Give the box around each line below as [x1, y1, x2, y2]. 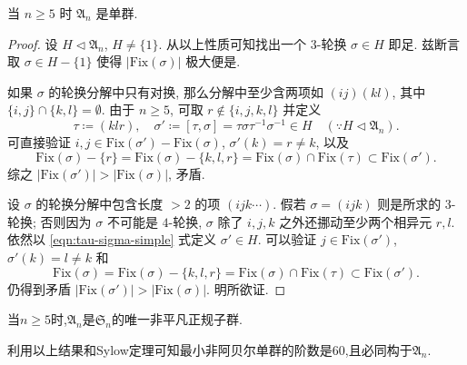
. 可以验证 [257, 230, 317, 249]
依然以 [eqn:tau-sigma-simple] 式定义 [7, 230, 216, 249]
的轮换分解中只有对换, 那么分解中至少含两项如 [48, 82, 323, 101]
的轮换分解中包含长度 [35, 194, 164, 213]
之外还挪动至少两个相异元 [279, 212, 432, 231]
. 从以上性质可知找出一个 [158, 34, 307, 53]
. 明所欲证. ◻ [206, 279, 286, 298]
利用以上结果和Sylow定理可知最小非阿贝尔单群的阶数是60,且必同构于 [7, 340, 412, 359]
